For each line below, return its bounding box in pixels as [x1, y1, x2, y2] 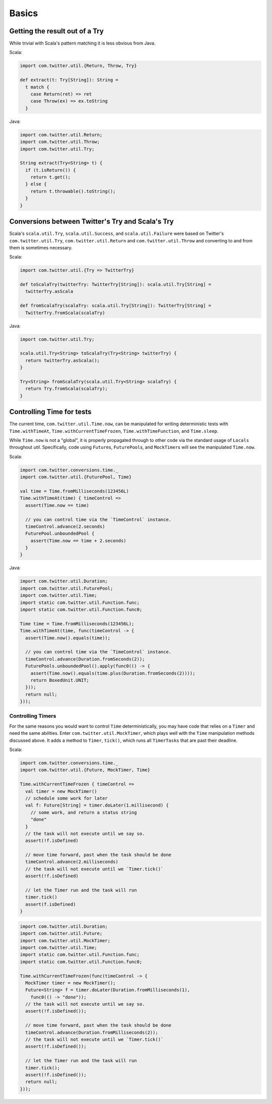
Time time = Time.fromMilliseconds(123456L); [20, 621, 134, 626]
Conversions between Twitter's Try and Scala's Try [9, 217, 174, 226]
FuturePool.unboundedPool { [25, 531, 95, 536]
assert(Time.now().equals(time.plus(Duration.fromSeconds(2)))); [30, 670, 195, 676]
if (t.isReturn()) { [25, 167, 76, 173]
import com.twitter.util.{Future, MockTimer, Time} [20, 767, 151, 773]
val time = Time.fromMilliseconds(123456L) [20, 488, 129, 494]
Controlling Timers [9, 713, 56, 720]
